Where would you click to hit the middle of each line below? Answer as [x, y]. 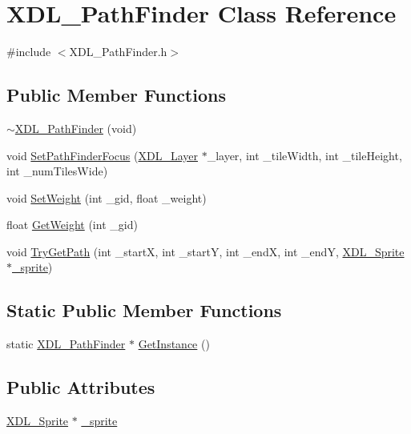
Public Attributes [81, 387]
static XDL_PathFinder [66, 344]
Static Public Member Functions [144, 310]
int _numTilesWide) [57, 171]
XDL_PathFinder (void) [76, 128]
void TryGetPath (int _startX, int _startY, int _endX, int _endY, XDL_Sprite [205, 251]
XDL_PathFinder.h [118, 52]
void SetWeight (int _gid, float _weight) [107, 197]
